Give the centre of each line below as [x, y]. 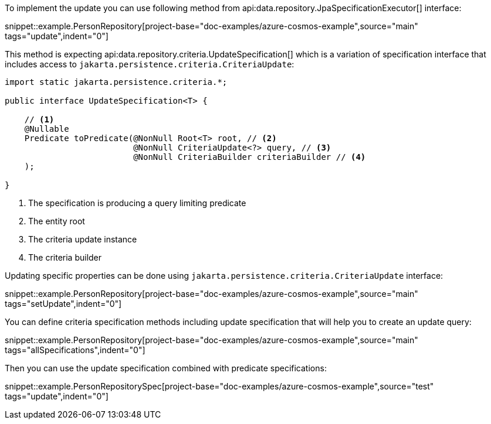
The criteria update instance [83, 239]
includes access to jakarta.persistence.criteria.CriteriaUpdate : [150, 64]
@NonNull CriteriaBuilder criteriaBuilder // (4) [250, 157]
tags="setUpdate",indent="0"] [63, 304]
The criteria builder [65, 257]
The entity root [57, 221]
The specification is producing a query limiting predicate [137, 203]
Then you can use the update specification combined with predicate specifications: [166, 368]
